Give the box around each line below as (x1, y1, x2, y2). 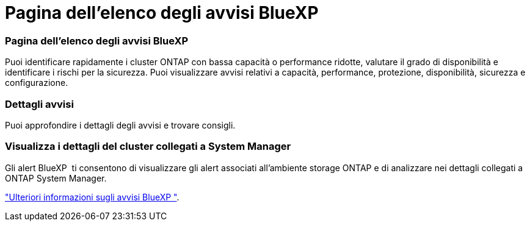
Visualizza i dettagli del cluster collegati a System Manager (5, 140, 291, 153)
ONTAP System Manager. (5, 172, 107, 183)
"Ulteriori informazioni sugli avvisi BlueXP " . (5, 191, 180, 202)
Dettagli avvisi (5, 97, 74, 110)
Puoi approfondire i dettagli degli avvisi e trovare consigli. (5, 119, 236, 130)
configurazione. (5, 77, 68, 88)
